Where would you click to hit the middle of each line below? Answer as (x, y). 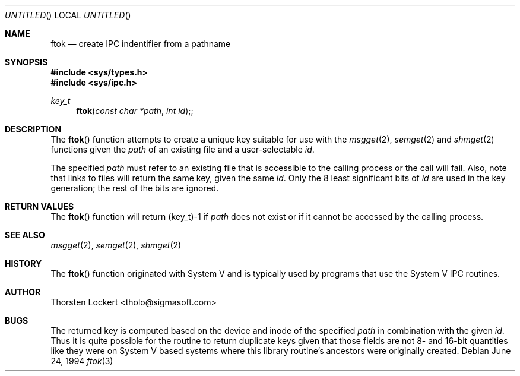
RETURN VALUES (39, 206)
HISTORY (23, 263)
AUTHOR (23, 292)
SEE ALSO (25, 235)
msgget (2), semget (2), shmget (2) (116, 245)
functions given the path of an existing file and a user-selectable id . (183, 149)
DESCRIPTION (33, 129)
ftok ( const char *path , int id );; (135, 111)
